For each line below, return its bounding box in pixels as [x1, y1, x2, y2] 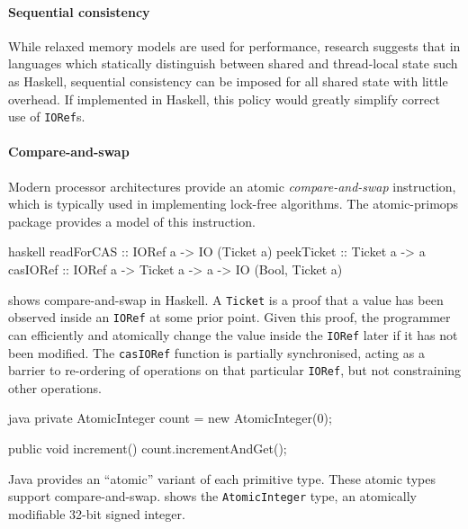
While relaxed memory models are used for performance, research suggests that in [8, 36, 461, 55]
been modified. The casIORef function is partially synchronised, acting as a [8, 343, 425, 362]
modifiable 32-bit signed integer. [8, 504, 185, 523]
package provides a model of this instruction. [8, 211, 256, 230]
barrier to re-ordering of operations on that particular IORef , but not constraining [8, 361, 462, 380]
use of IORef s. [8, 107, 85, 126]
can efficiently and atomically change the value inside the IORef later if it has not [8, 325, 458, 344]
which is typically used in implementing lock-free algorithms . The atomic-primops [8, 194, 459, 213]
